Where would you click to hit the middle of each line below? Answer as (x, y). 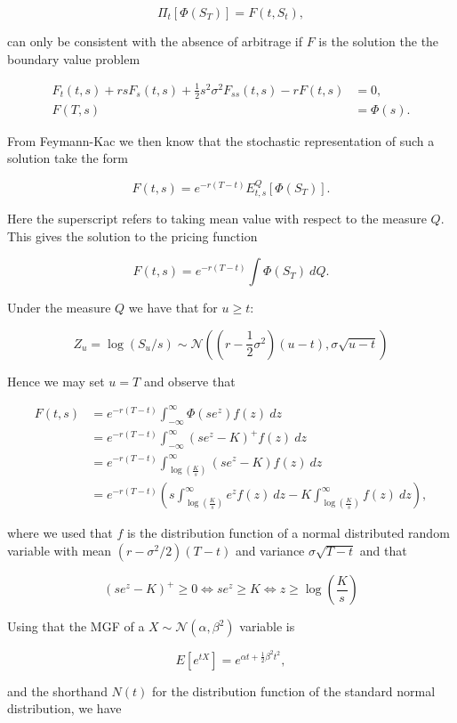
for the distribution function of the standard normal (294, 691)
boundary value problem (74, 58)
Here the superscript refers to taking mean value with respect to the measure (217, 219)
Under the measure (59, 308)
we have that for (173, 308)
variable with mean (60, 551)
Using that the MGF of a (76, 626)
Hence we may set (56, 381)
